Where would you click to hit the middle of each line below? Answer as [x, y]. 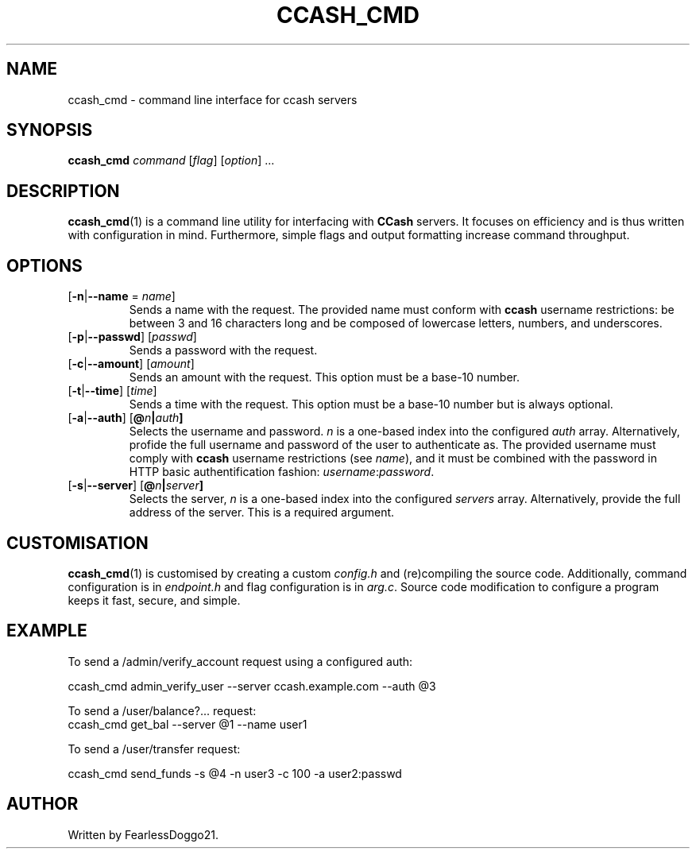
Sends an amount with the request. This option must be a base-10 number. [325, 377]
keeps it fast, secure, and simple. [154, 600]
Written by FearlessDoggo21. [143, 834]
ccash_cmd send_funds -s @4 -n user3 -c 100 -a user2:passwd [235, 773]
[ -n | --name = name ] [122, 296]
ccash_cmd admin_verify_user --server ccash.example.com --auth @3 [252, 686]
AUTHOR [43, 804]
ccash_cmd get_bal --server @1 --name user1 [188, 724]
